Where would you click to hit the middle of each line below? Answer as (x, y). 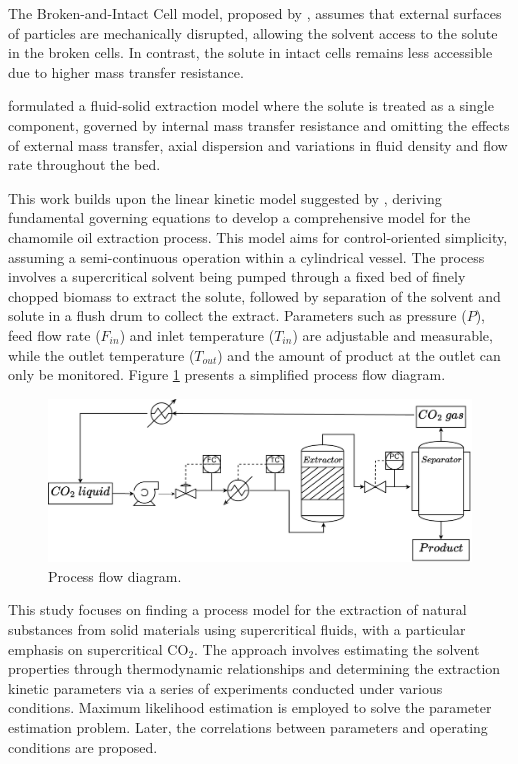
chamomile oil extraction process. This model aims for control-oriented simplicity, (258, 236)
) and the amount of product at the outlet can (359, 354)
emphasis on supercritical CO (98, 648)
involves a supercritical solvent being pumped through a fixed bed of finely (237, 276)
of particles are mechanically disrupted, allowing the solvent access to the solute (253, 32)
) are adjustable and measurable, (392, 334)
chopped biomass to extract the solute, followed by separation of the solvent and (254, 295)
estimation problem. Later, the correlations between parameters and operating (248, 726)
